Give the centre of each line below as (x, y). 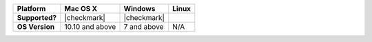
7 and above (144, 27)
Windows (139, 9)
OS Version (36, 27)
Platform (31, 9)
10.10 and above (90, 27)
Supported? (37, 18)
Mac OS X (81, 9)
